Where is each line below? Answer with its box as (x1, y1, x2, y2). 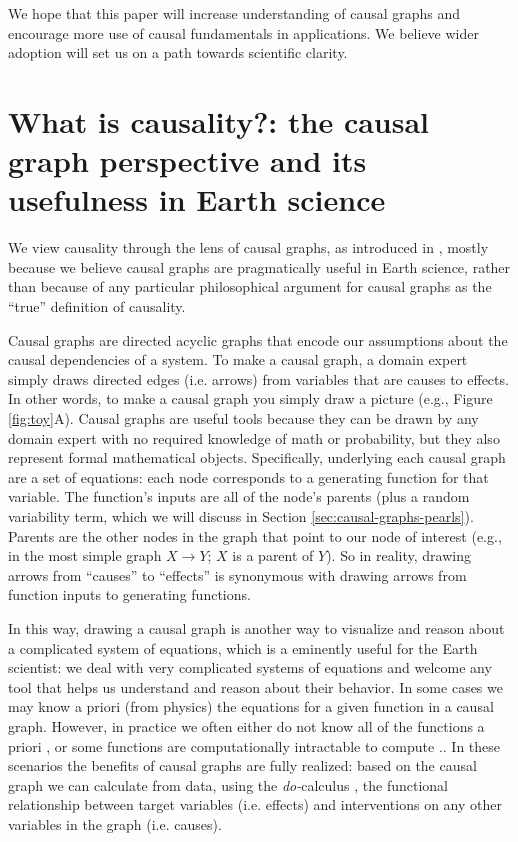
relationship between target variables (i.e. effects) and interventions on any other (8, 794, 502, 815)
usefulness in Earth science (8, 179, 386, 220)
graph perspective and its (8, 140, 367, 181)
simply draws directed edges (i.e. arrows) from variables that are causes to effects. (8, 368, 509, 389)
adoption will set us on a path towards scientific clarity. (8, 42, 348, 63)
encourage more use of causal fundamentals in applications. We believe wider (8, 22, 479, 43)
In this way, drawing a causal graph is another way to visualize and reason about (8, 617, 505, 638)
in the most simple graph (8, 545, 162, 566)
